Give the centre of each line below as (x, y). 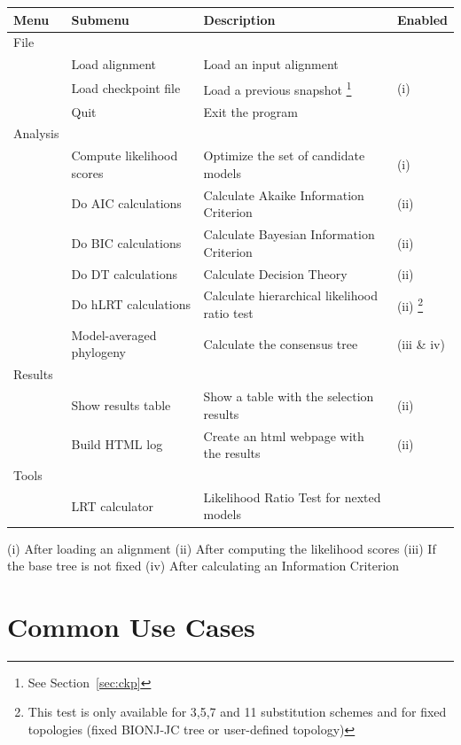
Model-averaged (114, 334)
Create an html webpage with (284, 435)
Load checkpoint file (126, 87)
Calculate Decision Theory (275, 273)
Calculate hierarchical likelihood (291, 295)
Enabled (422, 19)
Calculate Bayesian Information (289, 234)
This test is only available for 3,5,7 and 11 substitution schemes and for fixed (237, 712)
